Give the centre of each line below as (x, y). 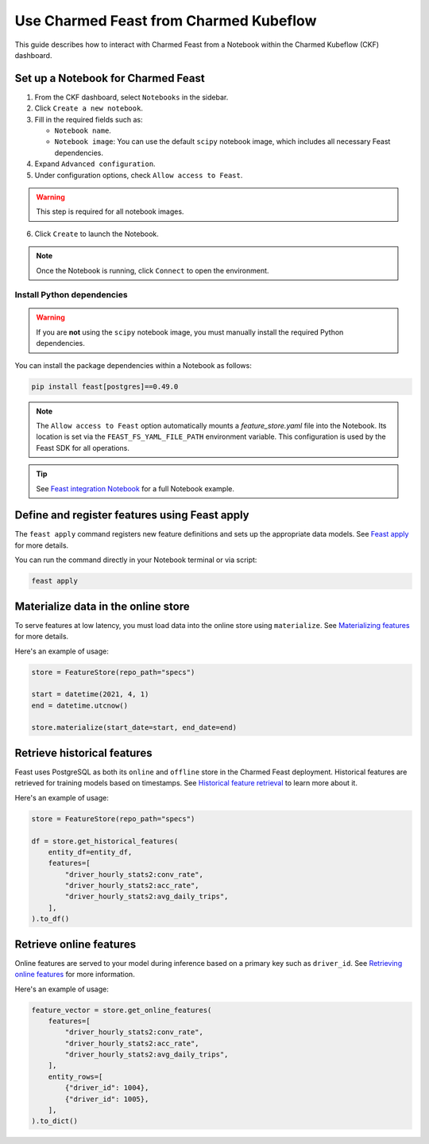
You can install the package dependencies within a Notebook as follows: (133, 365)
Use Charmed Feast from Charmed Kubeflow (166, 21)
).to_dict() (55, 1121)
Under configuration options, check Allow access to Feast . (139, 175)
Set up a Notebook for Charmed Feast (110, 78)
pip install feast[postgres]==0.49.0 (105, 386)
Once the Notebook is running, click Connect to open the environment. (153, 270)
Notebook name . (83, 130)
